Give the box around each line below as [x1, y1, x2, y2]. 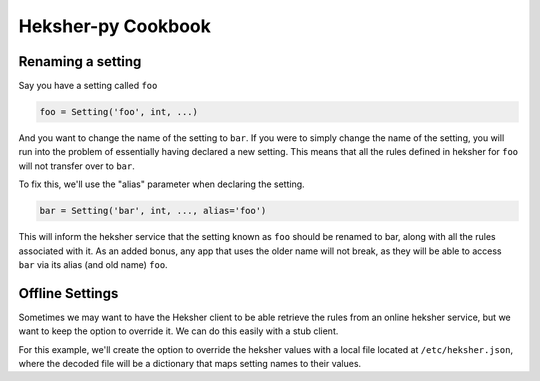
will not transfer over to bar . [18, 160, 135, 172]
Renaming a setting [18, 53, 142, 70]
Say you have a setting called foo [18, 80, 158, 92]
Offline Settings [18, 285, 119, 302]
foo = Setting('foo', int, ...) [39, 106, 199, 118]
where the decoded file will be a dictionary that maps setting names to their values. [18, 358, 362, 370]
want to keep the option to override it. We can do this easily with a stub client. [18, 325, 339, 337]
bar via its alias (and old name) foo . [18, 258, 169, 270]
